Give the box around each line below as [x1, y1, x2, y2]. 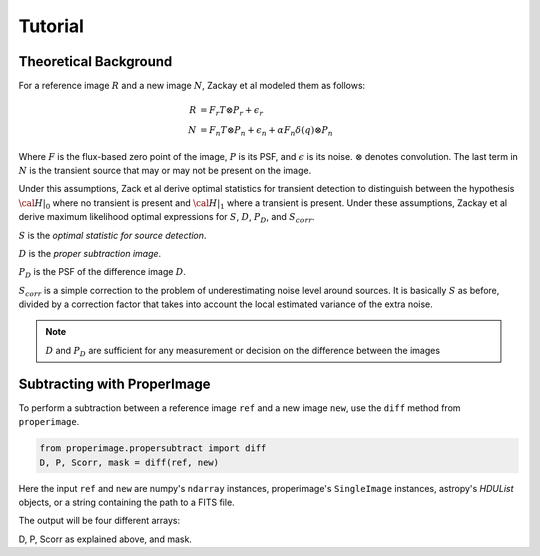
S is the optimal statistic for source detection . [18, 229, 207, 241]
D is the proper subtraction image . [18, 247, 162, 259]
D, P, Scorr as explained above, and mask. [18, 533, 192, 545]
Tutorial [18, 15, 85, 37]
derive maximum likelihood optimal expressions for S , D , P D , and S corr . [18, 211, 315, 225]
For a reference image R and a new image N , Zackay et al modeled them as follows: [18, 80, 366, 92]
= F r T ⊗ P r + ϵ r [200, 105, 264, 119]
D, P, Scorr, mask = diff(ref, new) [39, 456, 220, 468]
